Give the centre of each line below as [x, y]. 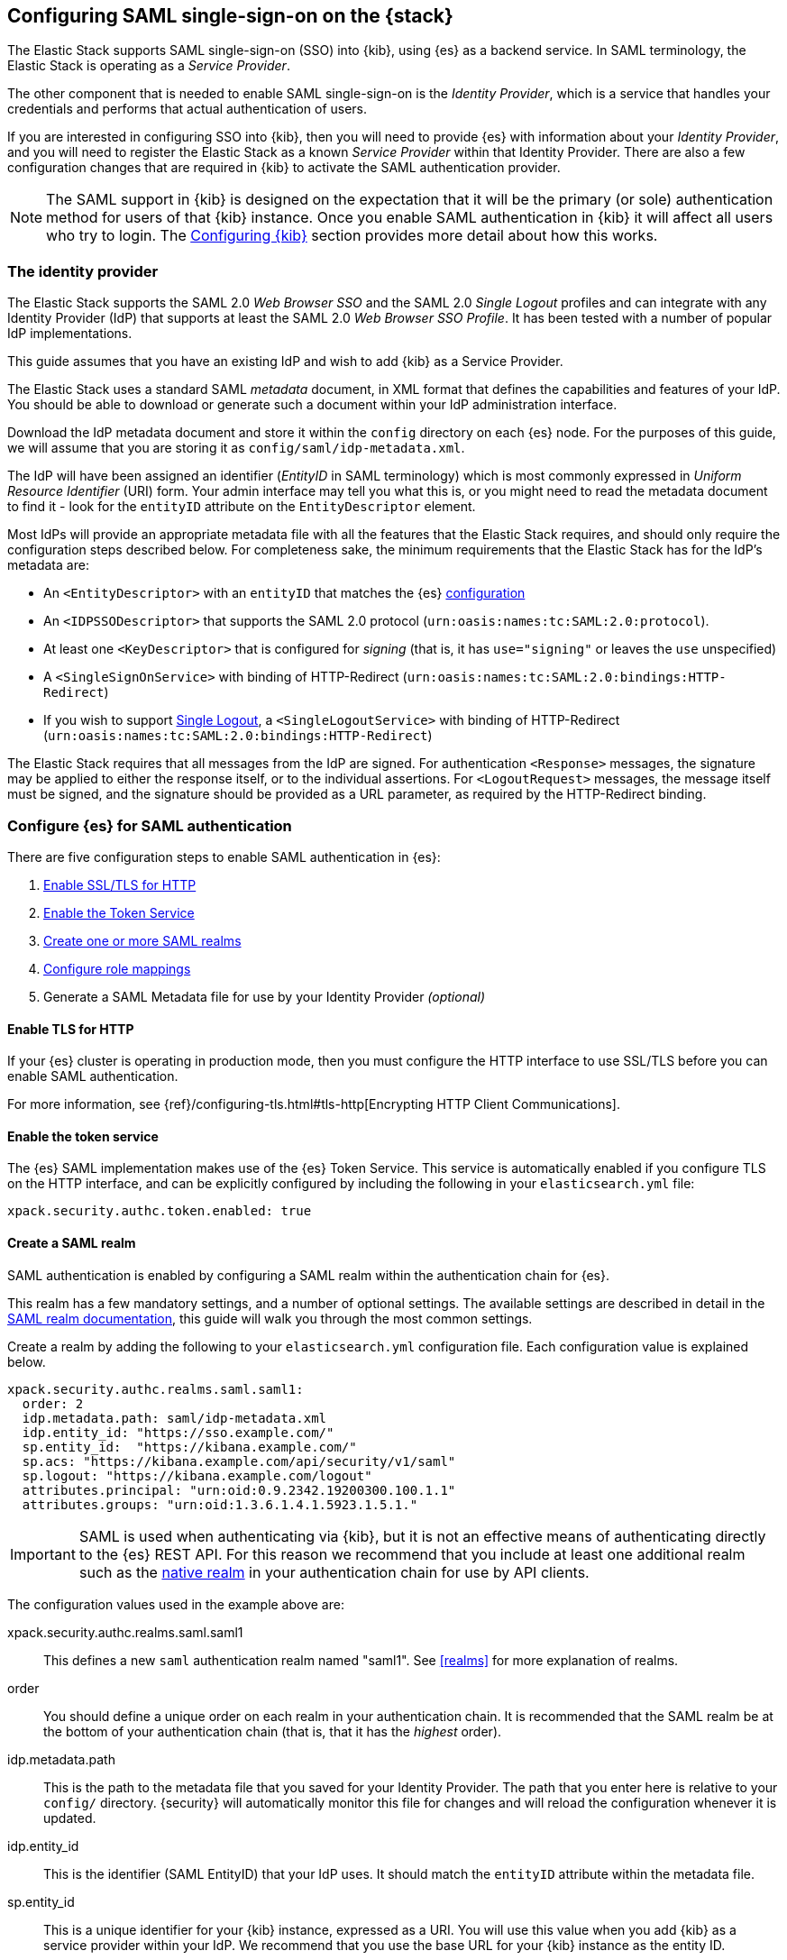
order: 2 [53, 1403]
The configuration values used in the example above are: [176, 1604]
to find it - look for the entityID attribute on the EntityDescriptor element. [242, 507]
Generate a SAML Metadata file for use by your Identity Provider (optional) [265, 996]
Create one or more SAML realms [142, 940]
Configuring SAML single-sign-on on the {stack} [230, 16]
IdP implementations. [70, 334]
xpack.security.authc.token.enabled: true [160, 1211]
